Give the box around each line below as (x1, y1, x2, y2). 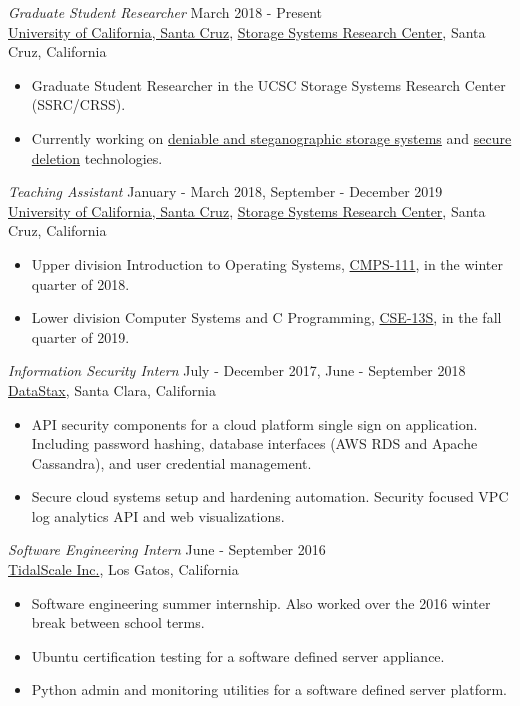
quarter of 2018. (31, 273, 130, 294)
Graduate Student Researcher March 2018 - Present (8, 2, 323, 22)
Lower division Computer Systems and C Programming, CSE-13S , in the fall (31, 307, 502, 328)
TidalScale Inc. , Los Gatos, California (8, 559, 239, 580)
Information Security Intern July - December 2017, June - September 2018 (8, 360, 466, 381)
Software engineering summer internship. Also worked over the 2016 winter (31, 592, 491, 613)
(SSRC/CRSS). (31, 94, 126, 115)
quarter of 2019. (31, 326, 130, 347)
